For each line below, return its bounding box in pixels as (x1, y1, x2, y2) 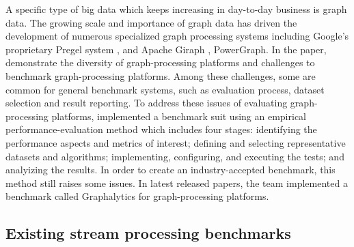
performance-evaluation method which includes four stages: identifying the (5, 122, 317, 136)
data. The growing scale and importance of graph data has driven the (5, 15, 297, 29)
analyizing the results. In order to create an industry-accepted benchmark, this (5, 162, 336, 177)
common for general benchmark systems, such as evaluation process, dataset (5, 82, 325, 96)
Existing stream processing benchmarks (5, 222, 291, 244)
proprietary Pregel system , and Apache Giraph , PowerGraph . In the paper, (5, 42, 327, 56)
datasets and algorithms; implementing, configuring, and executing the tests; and (5, 149, 344, 163)
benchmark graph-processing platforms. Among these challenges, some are (5, 68, 316, 83)
